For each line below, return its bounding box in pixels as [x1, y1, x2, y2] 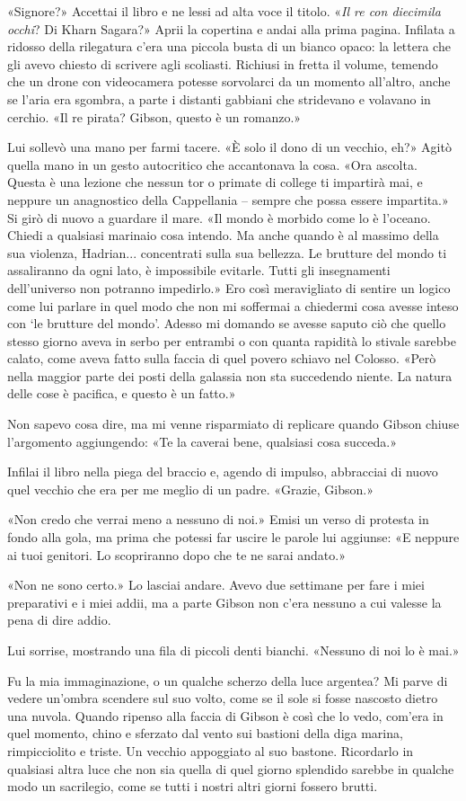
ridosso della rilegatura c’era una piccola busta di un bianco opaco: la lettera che [7, 37, 451, 56]
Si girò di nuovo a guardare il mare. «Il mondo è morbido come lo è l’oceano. [7, 208, 431, 227]
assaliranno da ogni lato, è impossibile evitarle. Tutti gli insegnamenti [7, 261, 391, 280]
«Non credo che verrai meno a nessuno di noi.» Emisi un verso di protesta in [7, 510, 429, 529]
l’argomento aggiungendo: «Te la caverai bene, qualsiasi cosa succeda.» [7, 432, 397, 450]
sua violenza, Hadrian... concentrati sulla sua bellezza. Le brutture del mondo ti [7, 243, 447, 262]
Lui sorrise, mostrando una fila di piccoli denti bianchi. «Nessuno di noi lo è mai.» [7, 641, 460, 659]
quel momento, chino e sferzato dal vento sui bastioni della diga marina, [7, 724, 403, 743]
